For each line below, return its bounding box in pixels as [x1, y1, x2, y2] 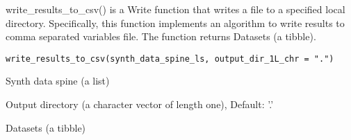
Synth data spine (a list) [6, 73, 110, 88]
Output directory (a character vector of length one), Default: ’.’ [6, 97, 274, 112]
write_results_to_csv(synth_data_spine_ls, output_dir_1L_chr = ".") [6, 53, 334, 64]
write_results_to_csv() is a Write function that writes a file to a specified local [6, 2, 345, 16]
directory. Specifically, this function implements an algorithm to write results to [6, 15, 345, 30]
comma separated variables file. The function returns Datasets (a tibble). [6, 29, 316, 44]
